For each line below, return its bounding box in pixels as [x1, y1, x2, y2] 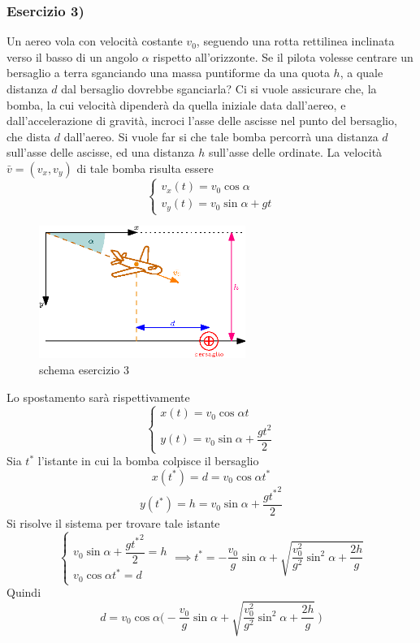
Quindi [6, 584, 41, 601]
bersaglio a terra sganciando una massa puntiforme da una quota [6, 64, 330, 81]
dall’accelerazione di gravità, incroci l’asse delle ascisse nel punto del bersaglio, [6, 112, 397, 129]
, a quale [340, 64, 383, 81]
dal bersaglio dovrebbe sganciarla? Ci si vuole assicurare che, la [61, 80, 377, 97]
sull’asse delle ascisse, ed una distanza [6, 144, 195, 161]
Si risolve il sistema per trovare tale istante [6, 514, 220, 531]
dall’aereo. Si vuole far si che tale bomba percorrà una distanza [63, 127, 379, 145]
